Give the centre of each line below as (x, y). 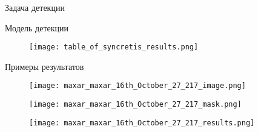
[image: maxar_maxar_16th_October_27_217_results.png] (142, 123)
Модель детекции (37, 27)
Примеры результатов (45, 66)
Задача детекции (35, 7)
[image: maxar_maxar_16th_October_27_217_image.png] (137, 86)
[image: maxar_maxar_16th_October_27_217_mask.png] (135, 105)
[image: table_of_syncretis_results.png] (114, 47)
